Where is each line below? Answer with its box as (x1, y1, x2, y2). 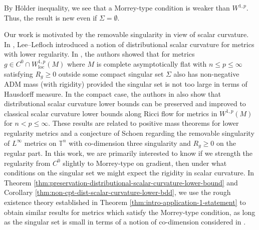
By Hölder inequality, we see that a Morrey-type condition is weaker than (4, 3, 230, 13)
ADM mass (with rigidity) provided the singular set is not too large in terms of (4, 79, 247, 89)
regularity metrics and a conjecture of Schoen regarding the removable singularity (4, 127, 254, 138)
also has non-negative (173, 68, 239, 79)
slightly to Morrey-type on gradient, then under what (63, 157, 227, 168)
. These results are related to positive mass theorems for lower (48, 118, 239, 128)
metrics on (24, 137, 57, 148)
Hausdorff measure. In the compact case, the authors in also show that (4, 88, 221, 99)
